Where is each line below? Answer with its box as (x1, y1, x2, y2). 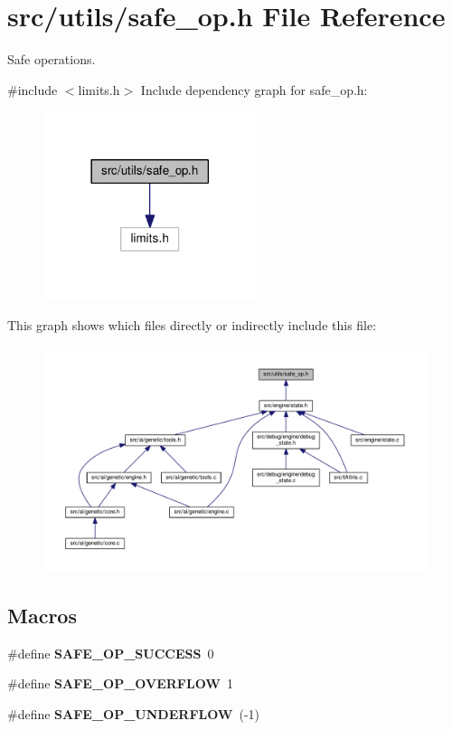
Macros (7, 601, 77, 629)
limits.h (78, 80, 120, 99)
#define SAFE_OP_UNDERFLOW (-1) (7, 704, 260, 723)
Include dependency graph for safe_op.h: (140, 80, 368, 99)
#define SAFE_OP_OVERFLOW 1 (7, 674, 233, 693)
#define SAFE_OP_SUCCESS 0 (7, 643, 214, 662)
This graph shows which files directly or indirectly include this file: (7, 315, 377, 334)
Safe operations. (7, 50, 96, 69)
